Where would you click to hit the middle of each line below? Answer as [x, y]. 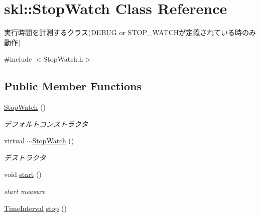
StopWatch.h [63, 59]
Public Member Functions [73, 86]
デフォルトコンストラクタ [46, 124]
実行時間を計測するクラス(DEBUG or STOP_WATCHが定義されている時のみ [130, 32]
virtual [14, 141]
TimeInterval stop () [35, 208]
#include [18, 59]
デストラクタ [25, 157]
